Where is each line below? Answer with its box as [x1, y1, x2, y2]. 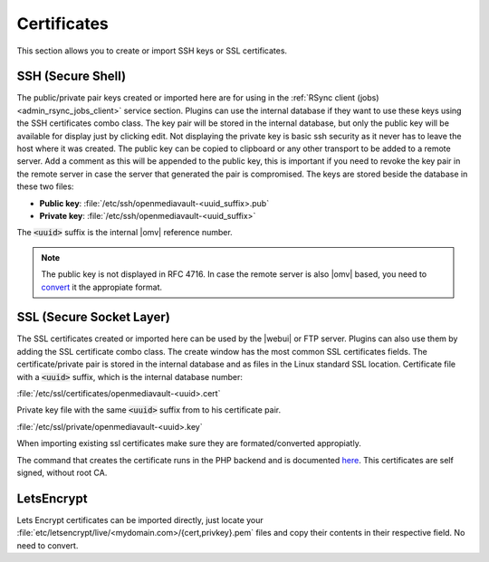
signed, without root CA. [16, 467, 108, 478]
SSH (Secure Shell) [16, 69, 127, 84]
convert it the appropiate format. [41, 281, 163, 292]
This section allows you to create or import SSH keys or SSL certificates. [16, 45, 288, 56]
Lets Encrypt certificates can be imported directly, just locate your [16, 514, 264, 525]
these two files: [16, 181, 74, 192]
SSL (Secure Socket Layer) [16, 310, 171, 325]
